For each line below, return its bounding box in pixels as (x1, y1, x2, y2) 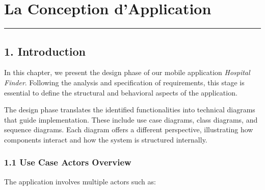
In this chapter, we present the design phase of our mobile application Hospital (4, 67, 250, 78)
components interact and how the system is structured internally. (4, 134, 207, 145)
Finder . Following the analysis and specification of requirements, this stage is (4, 77, 245, 87)
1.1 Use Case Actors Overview (4, 156, 131, 169)
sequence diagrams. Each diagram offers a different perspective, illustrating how (4, 124, 253, 135)
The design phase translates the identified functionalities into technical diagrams (4, 104, 255, 115)
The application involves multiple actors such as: (4, 176, 156, 186)
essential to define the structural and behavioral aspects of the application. (4, 87, 237, 98)
